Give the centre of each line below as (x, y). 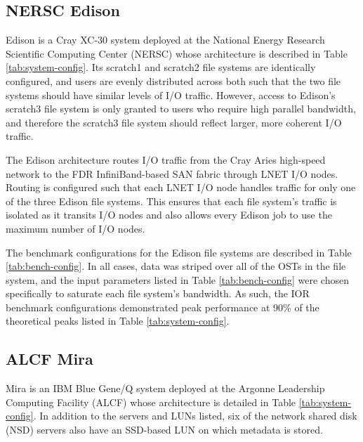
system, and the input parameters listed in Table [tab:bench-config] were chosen (177, 279)
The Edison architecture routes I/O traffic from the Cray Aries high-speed (166, 159)
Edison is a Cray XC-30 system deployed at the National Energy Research (165, 40)
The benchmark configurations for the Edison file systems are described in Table (179, 252)
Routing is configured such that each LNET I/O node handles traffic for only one (181, 187)
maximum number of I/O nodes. (75, 228)
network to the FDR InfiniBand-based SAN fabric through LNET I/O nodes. (172, 173)
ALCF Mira (49, 359)
